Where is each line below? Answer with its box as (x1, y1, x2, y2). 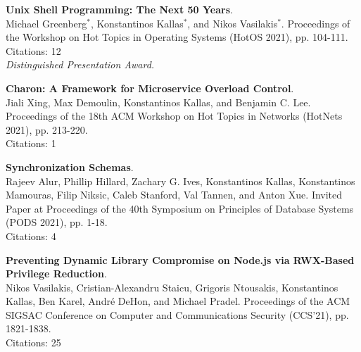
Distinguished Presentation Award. (6, 57, 155, 72)
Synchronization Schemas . (6, 159, 134, 174)
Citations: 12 (6, 43, 61, 58)
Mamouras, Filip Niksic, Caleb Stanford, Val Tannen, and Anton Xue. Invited (6, 187, 343, 202)
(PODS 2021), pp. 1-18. (6, 215, 108, 230)
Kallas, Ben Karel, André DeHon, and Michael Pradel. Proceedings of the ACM (6, 294, 350, 308)
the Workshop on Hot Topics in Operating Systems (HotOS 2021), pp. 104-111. (6, 30, 348, 44)
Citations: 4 (6, 228, 56, 243)
